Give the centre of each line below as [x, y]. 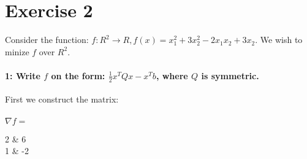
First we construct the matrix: [62, 99]
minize [17, 51]
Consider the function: [47, 40]
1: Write [23, 75]
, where [172, 75]
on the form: [78, 75]
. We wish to [279, 40]
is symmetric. [230, 75]
